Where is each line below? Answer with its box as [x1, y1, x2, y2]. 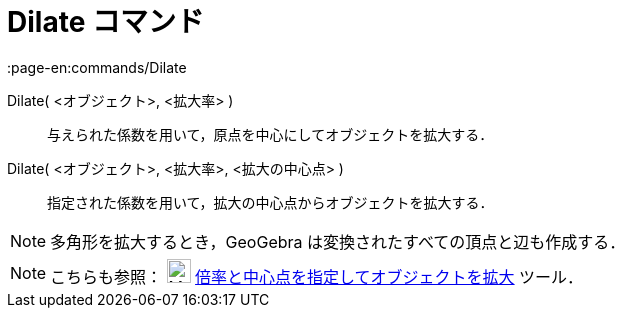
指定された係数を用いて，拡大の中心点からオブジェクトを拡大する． [47, 193, 494, 211]
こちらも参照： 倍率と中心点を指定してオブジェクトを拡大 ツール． [50, 266, 584, 287]
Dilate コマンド [7, 5, 204, 39]
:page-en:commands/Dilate [7, 58, 187, 76]
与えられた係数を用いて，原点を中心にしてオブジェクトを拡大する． [47, 125, 494, 143]
